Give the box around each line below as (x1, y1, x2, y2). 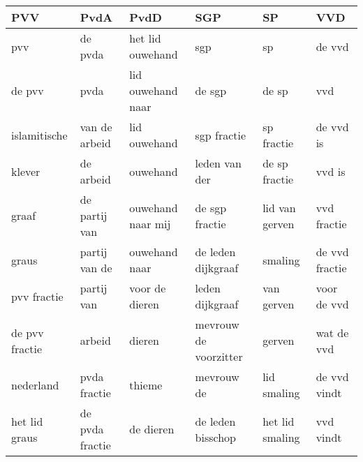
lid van (262, 199, 296, 216)
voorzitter (195, 348, 243, 364)
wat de (316, 324, 349, 341)
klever (11, 163, 40, 179)
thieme (129, 376, 163, 393)
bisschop (195, 429, 236, 445)
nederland (11, 376, 59, 393)
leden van (195, 155, 242, 171)
